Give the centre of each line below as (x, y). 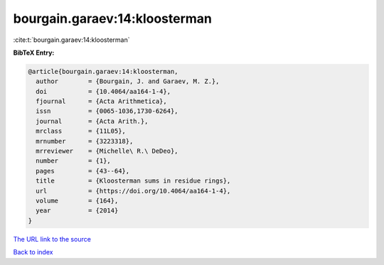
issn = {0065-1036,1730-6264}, (107, 111)
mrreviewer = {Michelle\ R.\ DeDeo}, (107, 151)
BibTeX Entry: (34, 53)
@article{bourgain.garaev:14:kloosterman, (103, 71)
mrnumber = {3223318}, (85, 141)
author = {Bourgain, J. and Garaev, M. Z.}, (128, 81)
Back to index (33, 252)
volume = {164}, (77, 201)
